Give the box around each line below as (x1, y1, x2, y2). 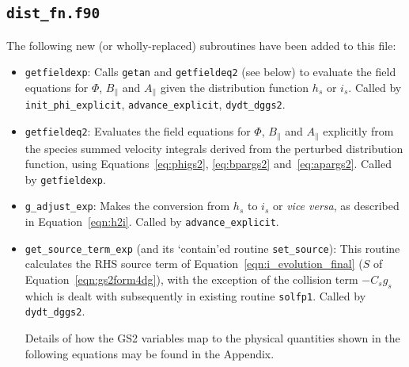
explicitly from (323, 123, 394, 140)
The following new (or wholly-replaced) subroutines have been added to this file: (6, 36, 396, 53)
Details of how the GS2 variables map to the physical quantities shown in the (25, 330, 400, 346)
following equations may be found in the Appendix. (25, 345, 275, 361)
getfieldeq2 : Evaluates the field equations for (25, 123, 251, 140)
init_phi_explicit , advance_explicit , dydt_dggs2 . (25, 96, 286, 113)
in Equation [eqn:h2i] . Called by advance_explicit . (25, 213, 279, 230)
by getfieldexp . (25, 170, 106, 187)
